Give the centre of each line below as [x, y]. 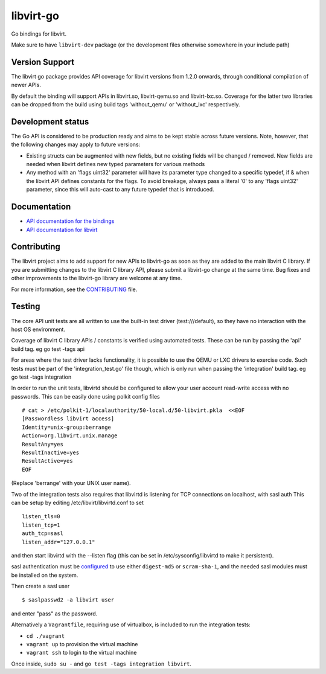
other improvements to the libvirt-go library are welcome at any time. [97, 278]
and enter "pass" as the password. [54, 614]
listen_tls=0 [41, 517]
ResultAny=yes [43, 444]
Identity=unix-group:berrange [67, 427]
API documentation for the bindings [70, 221]
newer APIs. [26, 85]
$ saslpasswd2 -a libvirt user [68, 600]
